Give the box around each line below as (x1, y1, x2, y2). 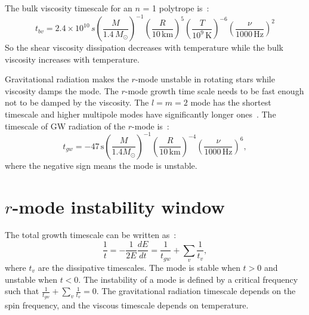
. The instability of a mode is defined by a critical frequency (78, 273, 298, 285)
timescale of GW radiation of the (5, 119, 126, 132)
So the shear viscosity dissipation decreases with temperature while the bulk (5, 41, 283, 54)
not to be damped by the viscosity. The (5, 96, 149, 109)
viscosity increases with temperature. (5, 52, 140, 65)
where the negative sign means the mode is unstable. (5, 159, 197, 171)
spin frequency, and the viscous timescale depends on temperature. (5, 299, 249, 311)
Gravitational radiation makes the (5, 73, 129, 85)
